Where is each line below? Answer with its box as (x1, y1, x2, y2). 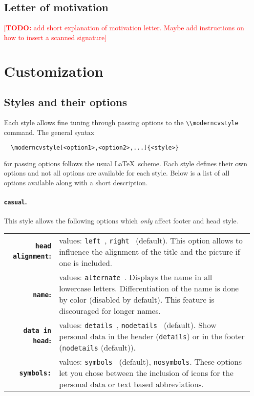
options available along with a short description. (4, 177, 148, 188)
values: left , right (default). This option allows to (59, 235, 243, 246)
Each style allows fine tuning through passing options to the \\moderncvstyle (4, 117, 238, 127)
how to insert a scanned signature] (4, 32, 106, 42)
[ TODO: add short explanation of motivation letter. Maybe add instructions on (4, 22, 244, 33)
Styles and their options (4, 94, 127, 110)
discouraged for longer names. (59, 305, 161, 317)
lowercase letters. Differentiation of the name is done (59, 283, 239, 294)
